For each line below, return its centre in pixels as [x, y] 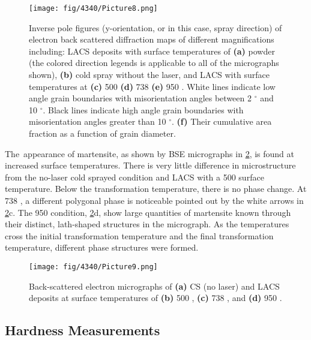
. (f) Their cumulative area [222, 121]
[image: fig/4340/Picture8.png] [93, 8]
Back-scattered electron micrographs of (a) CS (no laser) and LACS [154, 286]
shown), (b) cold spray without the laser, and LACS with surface [149, 75]
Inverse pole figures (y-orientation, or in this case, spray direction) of [155, 27]
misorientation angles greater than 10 [98, 121]
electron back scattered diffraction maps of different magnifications [152, 39]
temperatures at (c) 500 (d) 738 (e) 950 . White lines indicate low [152, 86]
